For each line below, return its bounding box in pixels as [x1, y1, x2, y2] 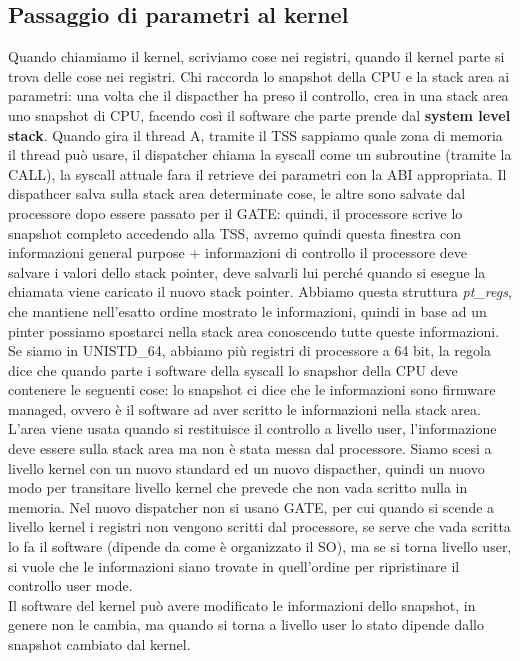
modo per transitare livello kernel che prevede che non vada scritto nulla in [8, 477, 468, 498]
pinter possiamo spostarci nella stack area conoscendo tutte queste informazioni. [8, 320, 500, 341]
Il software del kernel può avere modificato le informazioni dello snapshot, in [8, 594, 476, 615]
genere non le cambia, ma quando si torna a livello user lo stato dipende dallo [8, 614, 484, 635]
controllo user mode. [8, 575, 133, 596]
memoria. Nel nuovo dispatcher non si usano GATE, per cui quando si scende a [8, 496, 495, 517]
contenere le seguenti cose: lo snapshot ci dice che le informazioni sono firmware [8, 379, 496, 400]
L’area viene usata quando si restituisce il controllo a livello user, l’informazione [8, 418, 497, 439]
